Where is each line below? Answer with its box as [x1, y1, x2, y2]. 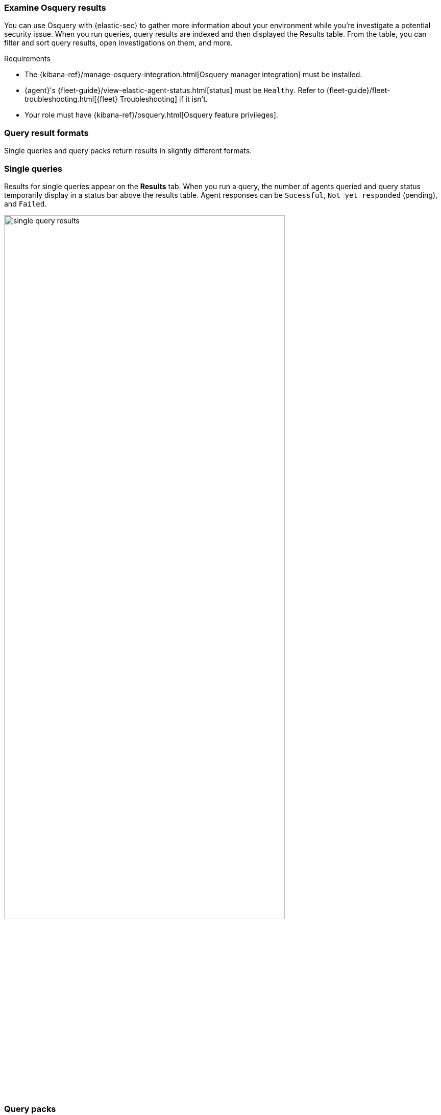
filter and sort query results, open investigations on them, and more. [4, 38, 233, 48]
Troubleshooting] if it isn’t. [119, 95, 208, 104]
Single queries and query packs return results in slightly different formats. [4, 146, 252, 155]
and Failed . [4, 199, 47, 208]
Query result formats [4, 127, 89, 138]
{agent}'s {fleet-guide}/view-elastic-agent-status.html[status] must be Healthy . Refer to [24, 86, 325, 95]
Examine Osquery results [4, 3, 106, 13]
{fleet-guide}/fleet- [326, 86, 390, 95]
